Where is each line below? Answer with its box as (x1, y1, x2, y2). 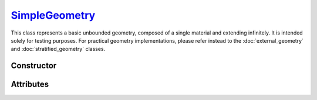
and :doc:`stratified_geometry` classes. (11, 46, 106, 53)
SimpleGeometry (11, 9, 96, 22)
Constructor (11, 61, 57, 71)
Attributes (11, 80, 49, 89)
